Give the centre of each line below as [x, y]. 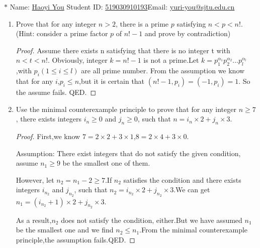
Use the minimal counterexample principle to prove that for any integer [126, 109]
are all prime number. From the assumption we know [163, 71]
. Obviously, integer [77, 60]
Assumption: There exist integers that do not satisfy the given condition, [128, 153]
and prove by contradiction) [188, 33]
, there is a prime [142, 23]
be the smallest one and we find [65, 230]
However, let [35, 179]
